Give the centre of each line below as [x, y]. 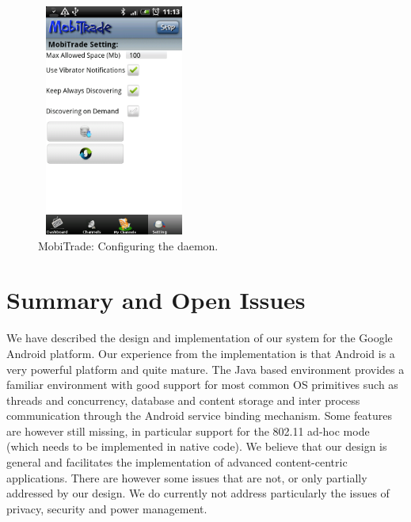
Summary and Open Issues [156, 300]
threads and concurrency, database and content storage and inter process [183, 400]
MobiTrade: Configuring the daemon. [128, 245]
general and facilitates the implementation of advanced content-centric [177, 462]
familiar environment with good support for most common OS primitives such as [202, 385]
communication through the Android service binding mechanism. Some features [199, 415]
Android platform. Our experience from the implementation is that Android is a [201, 353]
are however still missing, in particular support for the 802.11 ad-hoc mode [188, 431]
